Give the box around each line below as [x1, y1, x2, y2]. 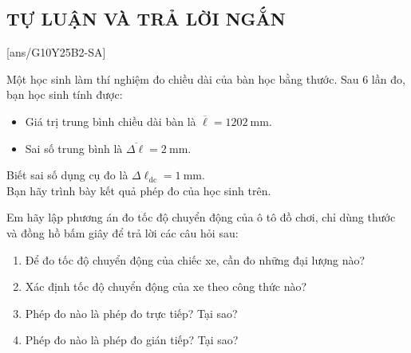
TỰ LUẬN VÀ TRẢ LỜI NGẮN [6, 6, 286, 31]
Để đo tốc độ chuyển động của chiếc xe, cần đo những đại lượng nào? [25, 251, 366, 268]
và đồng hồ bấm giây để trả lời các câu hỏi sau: [6, 224, 239, 241]
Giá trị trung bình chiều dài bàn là [25, 112, 196, 129]
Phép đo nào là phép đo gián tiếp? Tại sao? [25, 331, 239, 348]
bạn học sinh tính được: [6, 86, 123, 103]
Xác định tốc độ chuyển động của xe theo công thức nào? [25, 278, 307, 295]
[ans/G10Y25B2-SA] [6, 44, 106, 61]
